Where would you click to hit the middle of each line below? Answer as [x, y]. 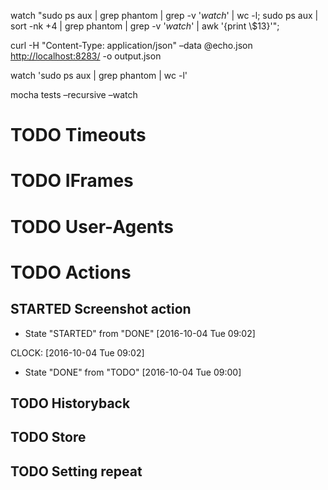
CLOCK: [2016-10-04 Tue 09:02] [77, 352]
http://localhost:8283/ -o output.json [86, 56]
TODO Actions [71, 272]
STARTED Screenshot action [101, 309]
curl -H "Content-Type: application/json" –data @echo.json [131, 45]
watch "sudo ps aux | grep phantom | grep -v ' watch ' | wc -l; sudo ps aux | [164, 15]
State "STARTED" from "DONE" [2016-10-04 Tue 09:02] [140, 333]
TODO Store [48, 437]
